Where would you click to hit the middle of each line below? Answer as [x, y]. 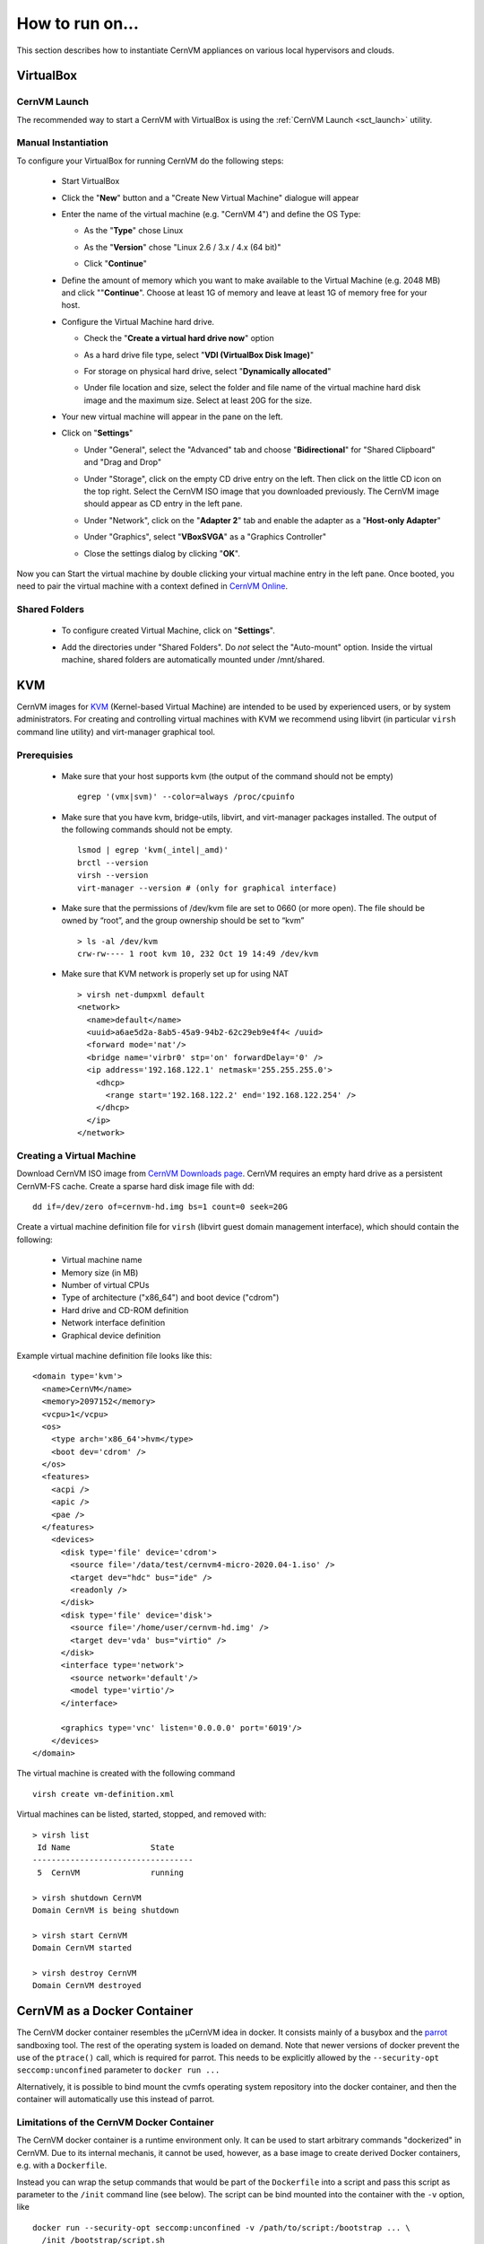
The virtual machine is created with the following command [126, 1774]
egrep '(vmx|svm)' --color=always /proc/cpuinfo [186, 797]
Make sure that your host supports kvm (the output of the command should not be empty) [227, 776]
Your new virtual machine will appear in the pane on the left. [172, 416]
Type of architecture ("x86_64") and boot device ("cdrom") [170, 1298]
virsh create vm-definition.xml [104, 1794]
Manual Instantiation [63, 143]
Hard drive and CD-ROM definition [125, 1310]
